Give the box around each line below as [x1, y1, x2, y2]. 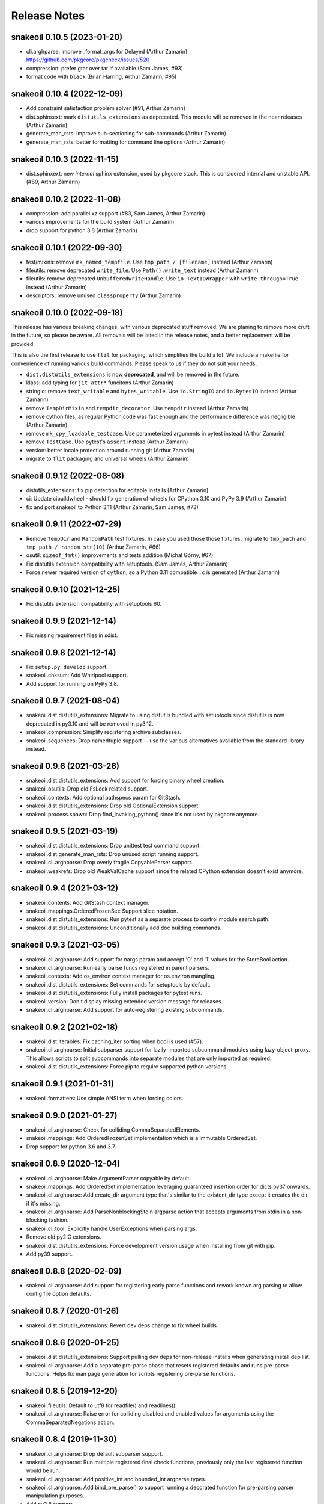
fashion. [49, 1216, 69, 1224]
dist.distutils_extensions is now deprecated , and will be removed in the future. [26, 371, 240, 378]
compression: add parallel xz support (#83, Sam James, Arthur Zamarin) [26, 209, 205, 217]
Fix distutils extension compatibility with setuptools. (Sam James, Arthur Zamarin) [26, 560, 228, 567]
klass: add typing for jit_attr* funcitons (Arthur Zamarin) [26, 379, 174, 386]
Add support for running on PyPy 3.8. [26, 680, 119, 687]
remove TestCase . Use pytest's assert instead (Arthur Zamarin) [26, 438, 188, 445]
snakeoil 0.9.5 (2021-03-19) [11, 826, 118, 836]
